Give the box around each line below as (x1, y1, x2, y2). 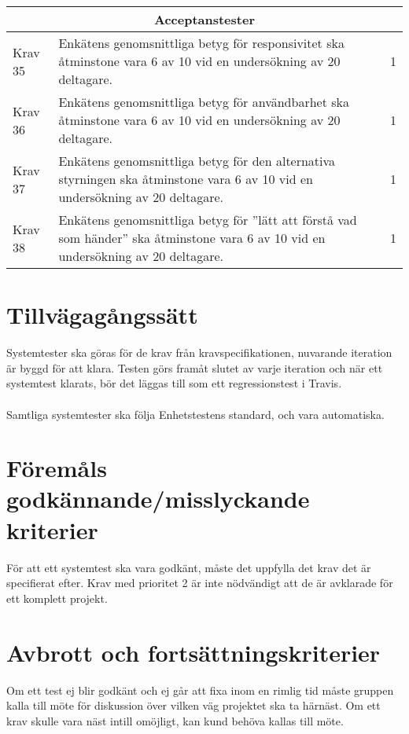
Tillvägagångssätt (6, 299, 198, 331)
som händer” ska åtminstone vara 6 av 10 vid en (58, 229, 326, 247)
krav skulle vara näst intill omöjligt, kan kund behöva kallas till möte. (6, 712, 344, 728)
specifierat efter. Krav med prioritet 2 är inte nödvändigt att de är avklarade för (6, 574, 393, 591)
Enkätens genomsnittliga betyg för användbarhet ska (58, 93, 349, 111)
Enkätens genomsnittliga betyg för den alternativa (58, 152, 336, 170)
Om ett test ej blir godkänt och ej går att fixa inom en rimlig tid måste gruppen (6, 681, 394, 698)
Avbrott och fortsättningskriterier (6, 636, 381, 668)
